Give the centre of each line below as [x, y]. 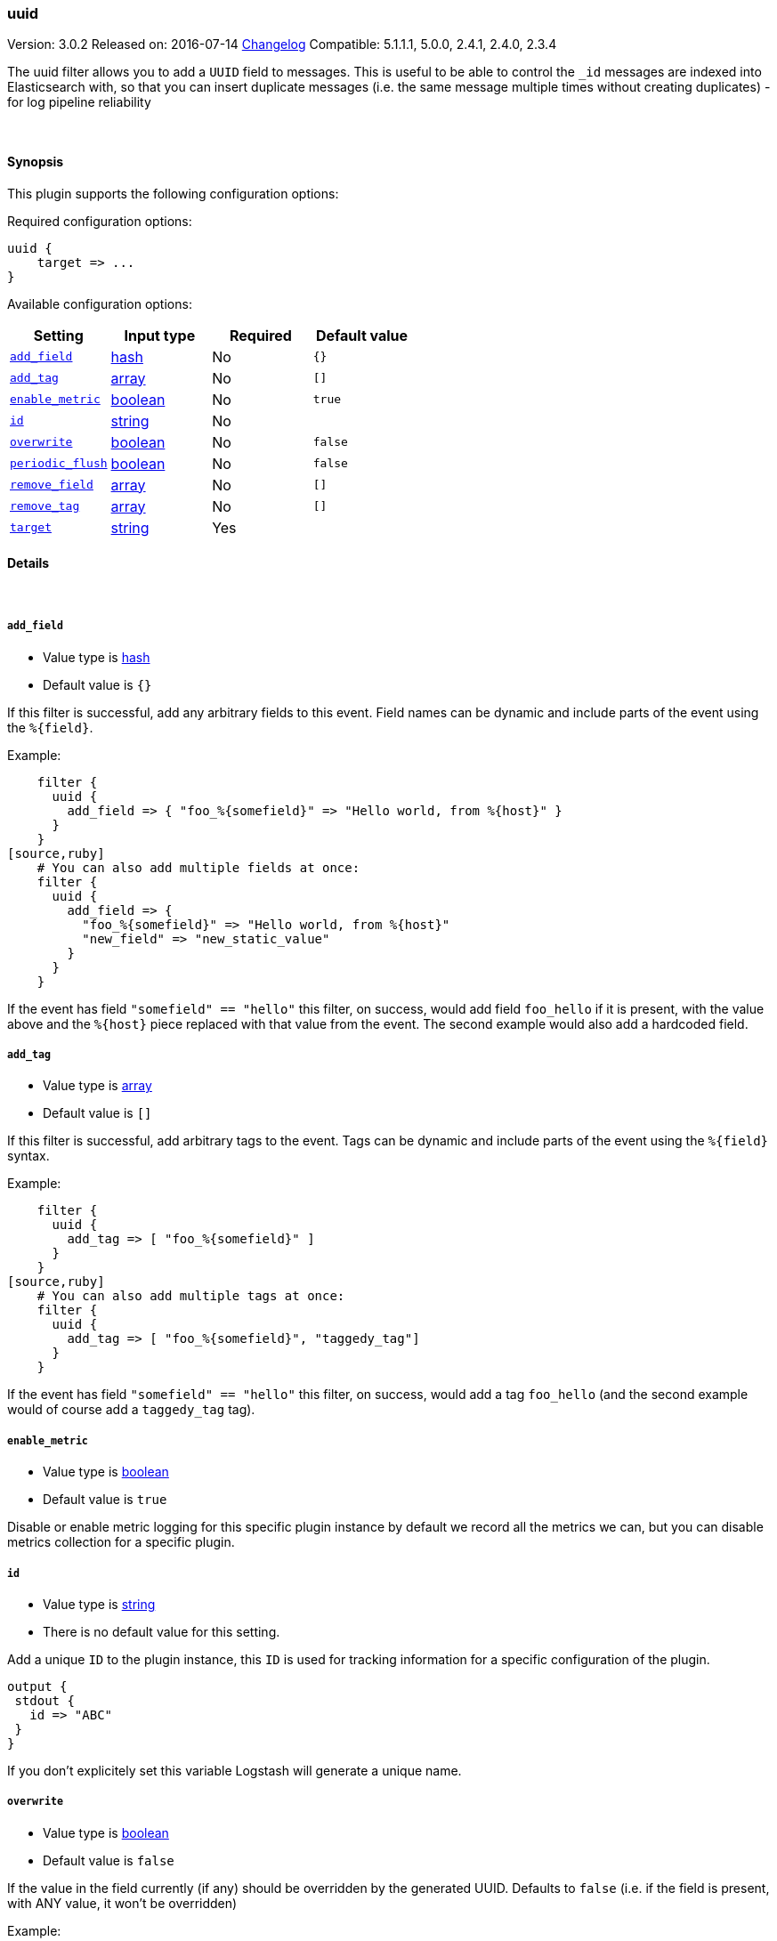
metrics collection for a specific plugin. [121, 1542]
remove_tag [45, 506]
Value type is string [99, 1604]
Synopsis [36, 161]
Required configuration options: [100, 221]
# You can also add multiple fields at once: [198, 867]
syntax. [28, 1156]
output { [37, 1686]
